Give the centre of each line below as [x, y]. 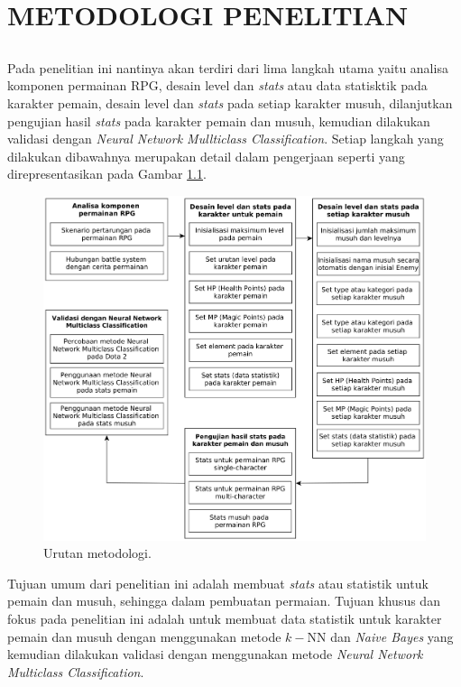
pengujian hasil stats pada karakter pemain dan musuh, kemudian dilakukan [219, 121]
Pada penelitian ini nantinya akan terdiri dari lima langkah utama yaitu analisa [228, 67]
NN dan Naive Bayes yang [380, 636]
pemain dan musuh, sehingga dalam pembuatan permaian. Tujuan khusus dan [224, 601]
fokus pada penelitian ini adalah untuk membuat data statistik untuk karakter [225, 619]
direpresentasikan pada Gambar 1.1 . [107, 174]
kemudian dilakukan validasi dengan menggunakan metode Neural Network [215, 654]
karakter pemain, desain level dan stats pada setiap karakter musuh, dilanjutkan [230, 102]
